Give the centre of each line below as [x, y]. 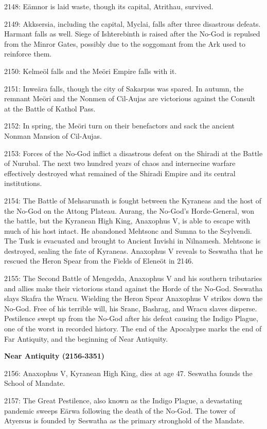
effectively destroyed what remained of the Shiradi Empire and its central [120, 173]
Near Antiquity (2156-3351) [55, 356]
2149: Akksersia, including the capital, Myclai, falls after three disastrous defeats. [132, 23]
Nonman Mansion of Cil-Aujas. [53, 135]
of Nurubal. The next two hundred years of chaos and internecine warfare [120, 163]
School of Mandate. [35, 383]
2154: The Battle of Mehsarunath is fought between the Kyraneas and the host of [133, 200]
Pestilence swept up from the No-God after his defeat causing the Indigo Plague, [131, 318]
